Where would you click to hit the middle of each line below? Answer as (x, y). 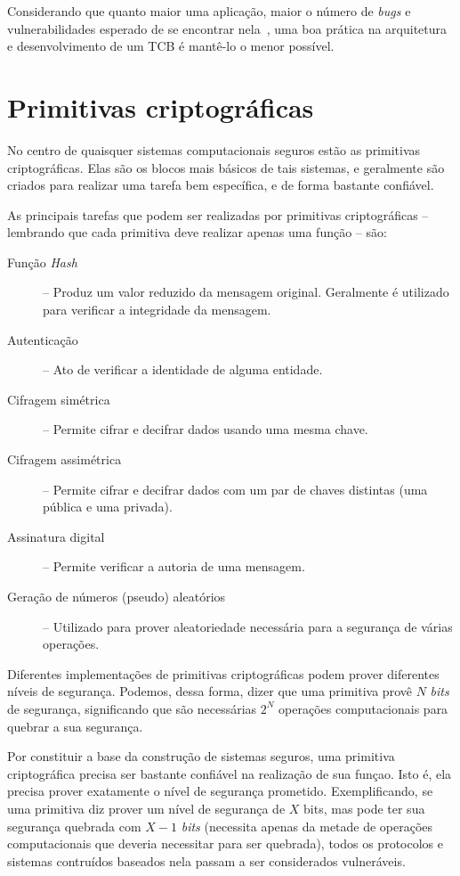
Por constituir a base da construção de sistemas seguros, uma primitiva (201, 756)
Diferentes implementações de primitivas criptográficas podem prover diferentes (223, 673)
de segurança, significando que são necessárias (132, 708)
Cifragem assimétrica (65, 459)
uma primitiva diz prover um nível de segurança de (146, 808)
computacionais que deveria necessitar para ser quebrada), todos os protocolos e (225, 843)
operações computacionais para (363, 708)
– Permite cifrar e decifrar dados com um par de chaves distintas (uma (235, 489)
